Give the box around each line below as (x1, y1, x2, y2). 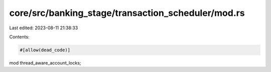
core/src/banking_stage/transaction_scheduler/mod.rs (9, 7, 245, 18)
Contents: (9, 34, 30, 40)
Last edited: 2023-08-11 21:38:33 (9, 25, 78, 31)
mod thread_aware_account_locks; (9, 60, 81, 66)
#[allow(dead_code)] (20, 47, 70, 53)
